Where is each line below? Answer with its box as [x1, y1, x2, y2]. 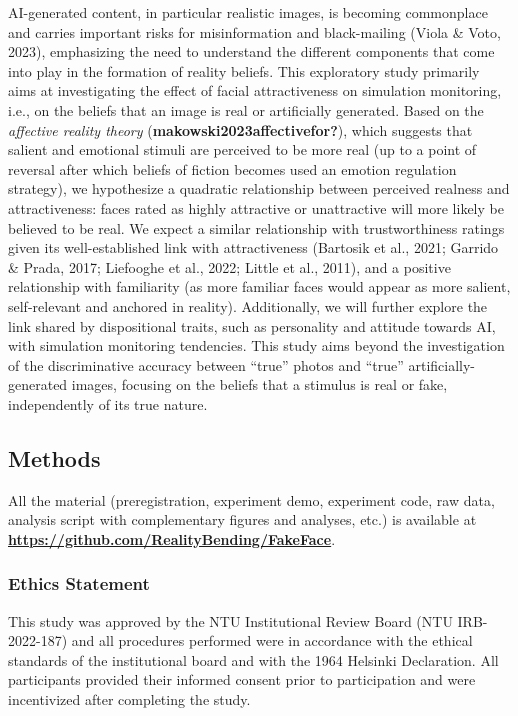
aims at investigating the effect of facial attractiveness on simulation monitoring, [8, 80, 502, 101]
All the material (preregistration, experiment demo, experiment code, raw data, [8, 489, 495, 510]
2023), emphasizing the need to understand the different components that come [8, 41, 495, 62]
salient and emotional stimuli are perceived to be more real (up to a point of [8, 139, 477, 160]
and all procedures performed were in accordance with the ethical [71, 630, 473, 651]
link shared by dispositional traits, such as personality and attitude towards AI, [8, 315, 496, 336]
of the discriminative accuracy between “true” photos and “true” [8, 354, 404, 375]
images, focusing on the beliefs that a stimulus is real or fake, [71, 374, 448, 395]
